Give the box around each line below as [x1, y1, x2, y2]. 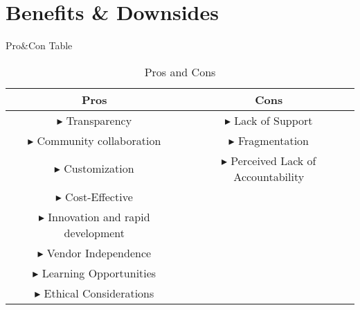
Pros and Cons [144, 63, 216, 80]
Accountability [233, 168, 305, 184]
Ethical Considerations [44, 284, 154, 301]
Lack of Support [234, 112, 313, 128]
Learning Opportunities [42, 264, 156, 281]
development [64, 224, 125, 241]
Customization [64, 160, 134, 177]
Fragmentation [237, 132, 309, 148]
